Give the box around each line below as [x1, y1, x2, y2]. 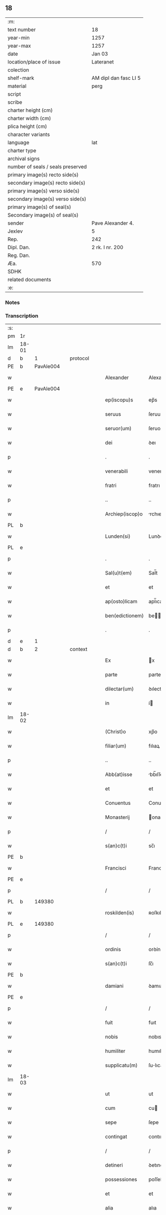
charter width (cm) [7, 115, 51, 122]
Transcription [5, 312, 39, 319]
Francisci [105, 865, 126, 872]
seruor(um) [105, 425, 132, 432]
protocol [70, 355, 89, 362]
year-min [7, 34, 30, 41]
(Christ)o [105, 728, 126, 735]
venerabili [105, 468, 128, 475]
